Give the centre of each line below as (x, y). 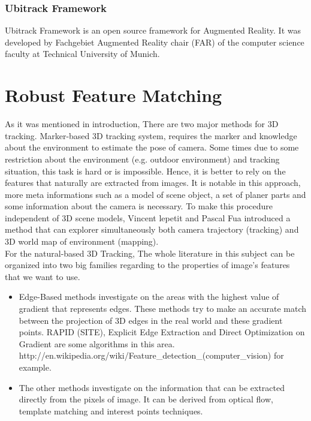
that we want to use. (43, 276)
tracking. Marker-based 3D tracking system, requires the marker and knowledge (151, 135)
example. (35, 367)
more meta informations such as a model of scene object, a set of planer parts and (155, 194)
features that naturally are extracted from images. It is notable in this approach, (153, 183)
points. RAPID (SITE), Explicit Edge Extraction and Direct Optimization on (162, 332)
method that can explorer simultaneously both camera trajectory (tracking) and (152, 229)
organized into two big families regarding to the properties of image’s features (147, 265)
